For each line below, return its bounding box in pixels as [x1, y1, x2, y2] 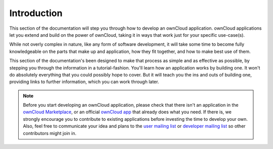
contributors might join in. [23, 130, 77, 136]
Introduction [9, 8, 63, 19]
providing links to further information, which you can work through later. [9, 79, 159, 85]
